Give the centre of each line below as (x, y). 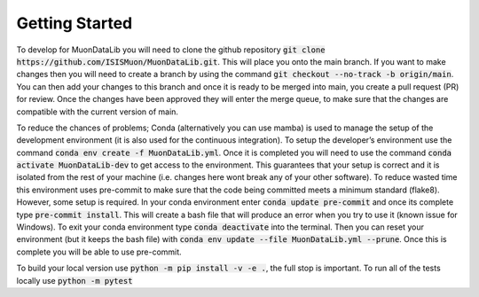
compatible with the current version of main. (98, 112)
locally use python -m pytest (75, 280)
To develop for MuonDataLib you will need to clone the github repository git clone (171, 50)
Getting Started (75, 23)
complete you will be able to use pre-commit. (99, 252)
